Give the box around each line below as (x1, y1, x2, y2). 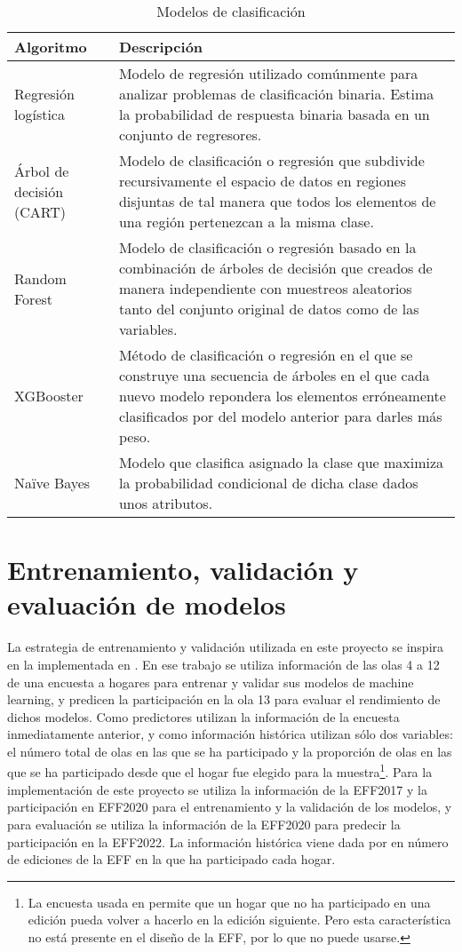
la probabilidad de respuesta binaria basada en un (118, 104, 430, 124)
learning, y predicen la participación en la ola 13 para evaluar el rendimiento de (7, 690, 441, 709)
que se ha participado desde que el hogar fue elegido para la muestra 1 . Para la (7, 760, 433, 781)
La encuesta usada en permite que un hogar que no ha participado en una (28, 892, 431, 911)
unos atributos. (118, 493, 213, 513)
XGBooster (14, 385, 84, 406)
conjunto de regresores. (118, 124, 262, 145)
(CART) (14, 201, 67, 222)
